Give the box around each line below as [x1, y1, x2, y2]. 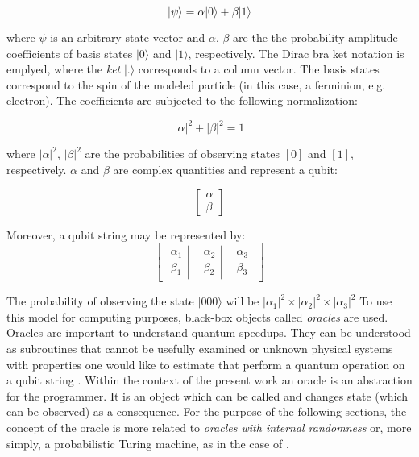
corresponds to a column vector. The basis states [138, 60, 380, 77]
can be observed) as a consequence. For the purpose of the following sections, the [6, 403, 407, 420]
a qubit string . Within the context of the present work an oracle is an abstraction [6, 372, 413, 388]
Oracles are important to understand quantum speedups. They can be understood [6, 324, 411, 341]
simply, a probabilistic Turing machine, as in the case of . [6, 434, 289, 451]
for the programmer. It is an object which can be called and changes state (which [6, 387, 409, 404]
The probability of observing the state [6, 293, 194, 310]
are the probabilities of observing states [85, 145, 280, 162]
